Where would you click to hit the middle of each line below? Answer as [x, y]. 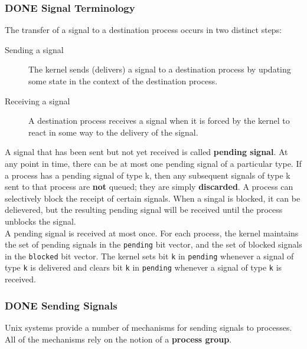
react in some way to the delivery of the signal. [113, 132]
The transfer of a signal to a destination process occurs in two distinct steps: [143, 30]
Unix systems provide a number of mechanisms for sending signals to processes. [148, 327]
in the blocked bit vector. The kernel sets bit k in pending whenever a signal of [149, 256]
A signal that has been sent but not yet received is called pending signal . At [146, 152]
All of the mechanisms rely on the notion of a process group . [118, 339]
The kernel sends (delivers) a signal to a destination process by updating [160, 69]
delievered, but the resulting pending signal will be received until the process [144, 210]
